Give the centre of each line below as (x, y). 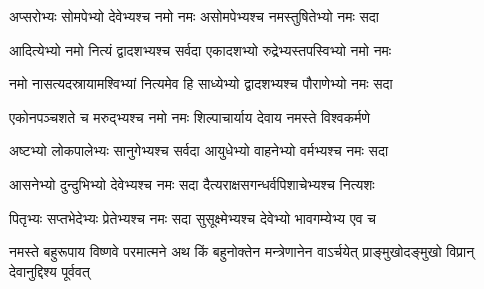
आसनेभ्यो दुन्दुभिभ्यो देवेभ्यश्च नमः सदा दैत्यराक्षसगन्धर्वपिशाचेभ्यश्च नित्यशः (192, 183)
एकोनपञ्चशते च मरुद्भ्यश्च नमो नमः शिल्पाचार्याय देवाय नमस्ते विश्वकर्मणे (189, 116)
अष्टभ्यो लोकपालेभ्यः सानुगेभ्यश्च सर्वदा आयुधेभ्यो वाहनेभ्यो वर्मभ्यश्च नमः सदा (199, 150)
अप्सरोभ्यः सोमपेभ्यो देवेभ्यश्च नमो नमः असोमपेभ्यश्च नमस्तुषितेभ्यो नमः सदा (194, 16)
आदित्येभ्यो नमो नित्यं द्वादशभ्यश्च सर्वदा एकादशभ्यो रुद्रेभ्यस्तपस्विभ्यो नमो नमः (200, 49)
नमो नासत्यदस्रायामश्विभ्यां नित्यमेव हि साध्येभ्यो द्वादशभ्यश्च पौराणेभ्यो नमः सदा (201, 83)
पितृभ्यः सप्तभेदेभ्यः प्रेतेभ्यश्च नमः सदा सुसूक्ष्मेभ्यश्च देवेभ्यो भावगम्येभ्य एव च (192, 217)
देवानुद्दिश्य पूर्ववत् (49, 270)
